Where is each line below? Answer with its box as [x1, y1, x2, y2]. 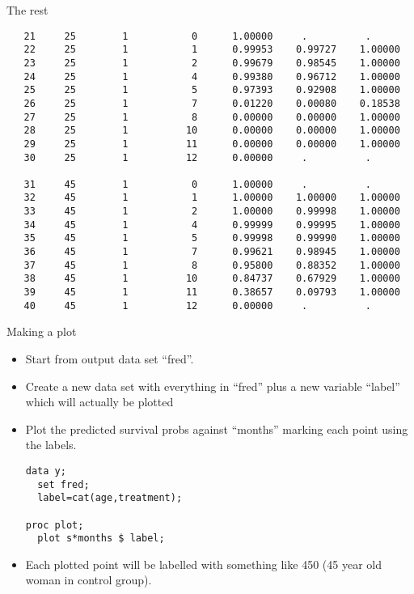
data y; [25, 465, 66, 477]
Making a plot [6, 323, 77, 340]
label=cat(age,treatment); [37, 492, 183, 504]
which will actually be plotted [25, 393, 174, 410]
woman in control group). [25, 571, 152, 588]
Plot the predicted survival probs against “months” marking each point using [25, 420, 408, 437]
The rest [6, 2, 49, 18]
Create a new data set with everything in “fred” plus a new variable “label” [25, 377, 400, 394]
